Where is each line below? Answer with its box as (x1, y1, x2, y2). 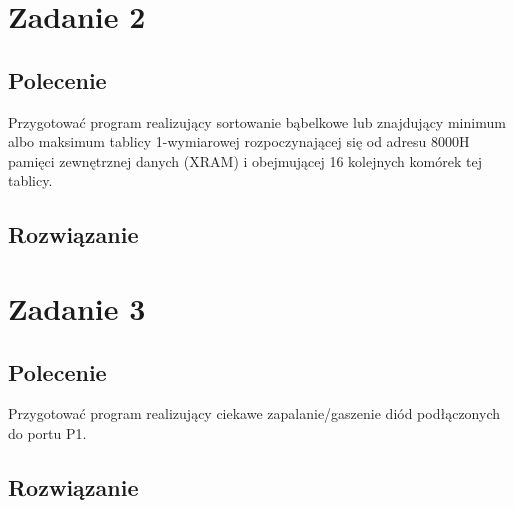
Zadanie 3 (8, 287, 146, 328)
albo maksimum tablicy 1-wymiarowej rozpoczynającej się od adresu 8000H (8, 131, 470, 152)
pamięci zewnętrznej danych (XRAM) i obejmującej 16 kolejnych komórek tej (8, 150, 482, 171)
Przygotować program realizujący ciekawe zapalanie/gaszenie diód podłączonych (8, 403, 500, 424)
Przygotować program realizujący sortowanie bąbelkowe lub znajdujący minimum (8, 111, 506, 132)
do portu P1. (8, 422, 87, 443)
